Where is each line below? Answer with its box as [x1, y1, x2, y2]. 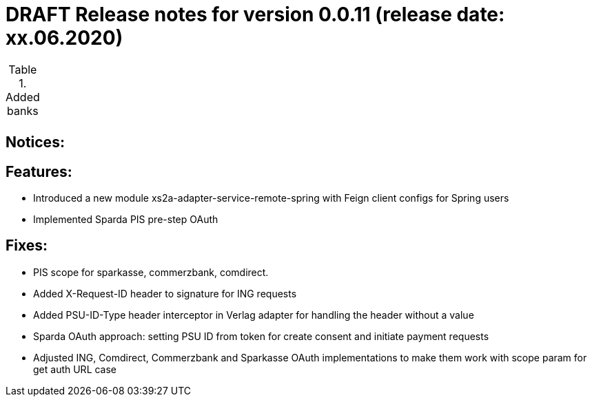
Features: [6, 162, 72, 180]
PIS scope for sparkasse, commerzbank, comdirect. [33, 266, 269, 278]
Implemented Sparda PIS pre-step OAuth [33, 213, 218, 226]
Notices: [6, 134, 65, 151]
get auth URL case [33, 363, 117, 375]
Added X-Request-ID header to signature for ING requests [33, 287, 297, 299]
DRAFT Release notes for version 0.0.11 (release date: [6, 3, 505, 26]
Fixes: [6, 237, 48, 255]
